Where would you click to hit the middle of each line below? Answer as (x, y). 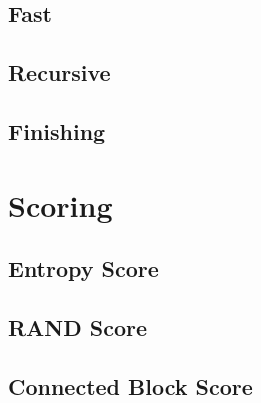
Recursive (59, 72)
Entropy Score (83, 268)
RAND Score (78, 326)
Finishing (57, 130)
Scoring (60, 204)
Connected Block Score (130, 385)
